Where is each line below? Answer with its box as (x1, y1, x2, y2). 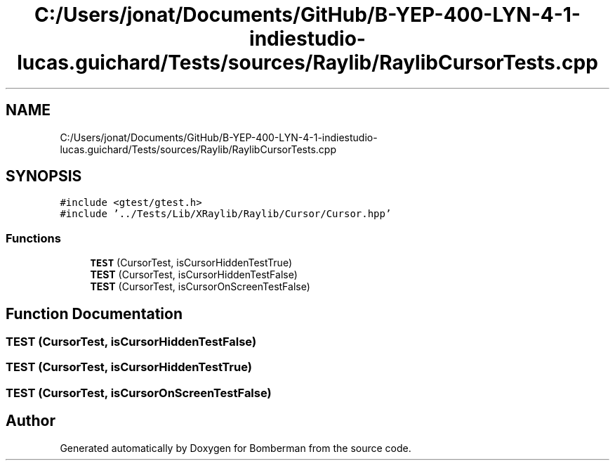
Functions (6, 231, 61, 245)
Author (6, 412, 55, 430)
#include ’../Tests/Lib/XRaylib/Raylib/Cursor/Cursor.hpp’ (60, 208, 392, 220)
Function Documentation (6, 304, 183, 323)
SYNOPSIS (6, 167, 82, 186)
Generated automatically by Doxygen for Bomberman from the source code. (60, 441, 411, 454)
